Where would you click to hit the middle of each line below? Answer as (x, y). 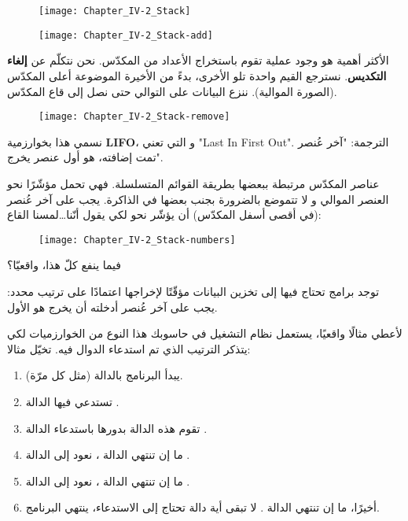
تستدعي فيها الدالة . (72, 401)
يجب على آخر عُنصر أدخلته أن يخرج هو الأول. (112, 307)
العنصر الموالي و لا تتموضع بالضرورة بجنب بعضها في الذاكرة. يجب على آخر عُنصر (198, 199)
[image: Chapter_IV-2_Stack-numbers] (137, 240)
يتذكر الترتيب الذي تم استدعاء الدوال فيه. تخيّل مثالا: (129, 348)
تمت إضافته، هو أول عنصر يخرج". (85, 157)
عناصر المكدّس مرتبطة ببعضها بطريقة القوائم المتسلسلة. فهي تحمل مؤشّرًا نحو (193, 183)
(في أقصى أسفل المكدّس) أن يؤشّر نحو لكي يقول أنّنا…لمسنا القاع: (164, 214)
